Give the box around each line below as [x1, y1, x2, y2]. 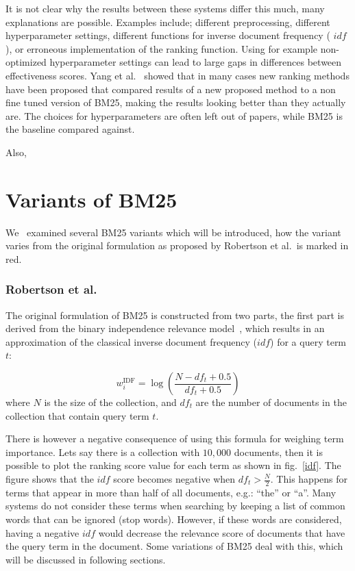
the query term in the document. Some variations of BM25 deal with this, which [5, 539, 343, 553]
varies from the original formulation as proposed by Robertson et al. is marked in [5, 238, 349, 253]
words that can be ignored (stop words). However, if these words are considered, [5, 512, 342, 526]
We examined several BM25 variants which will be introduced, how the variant [5, 225, 341, 239]
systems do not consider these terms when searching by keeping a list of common [5, 498, 345, 513]
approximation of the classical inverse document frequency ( [5, 334, 258, 348]
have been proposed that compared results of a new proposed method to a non [5, 81, 336, 96]
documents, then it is [234, 444, 323, 459]
